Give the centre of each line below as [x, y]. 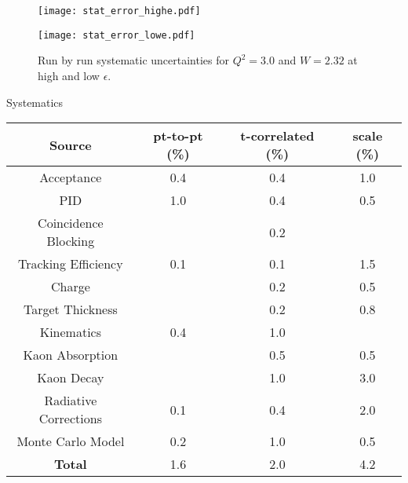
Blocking [71, 241]
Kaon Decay [71, 378]
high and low [69, 75]
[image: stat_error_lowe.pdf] [117, 35]
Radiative [71, 401]
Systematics [35, 102]
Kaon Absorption [71, 355]
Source [70, 145]
